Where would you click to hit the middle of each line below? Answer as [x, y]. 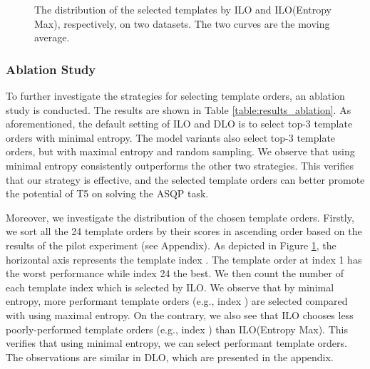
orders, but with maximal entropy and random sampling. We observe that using [180, 151]
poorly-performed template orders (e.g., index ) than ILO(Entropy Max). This [177, 329]
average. [52, 37]
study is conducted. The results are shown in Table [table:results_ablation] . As [179, 109]
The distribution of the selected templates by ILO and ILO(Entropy [183, 9]
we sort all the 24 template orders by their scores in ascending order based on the [184, 231]
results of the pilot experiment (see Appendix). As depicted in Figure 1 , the [171, 245]
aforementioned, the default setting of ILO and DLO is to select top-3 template [179, 124]
